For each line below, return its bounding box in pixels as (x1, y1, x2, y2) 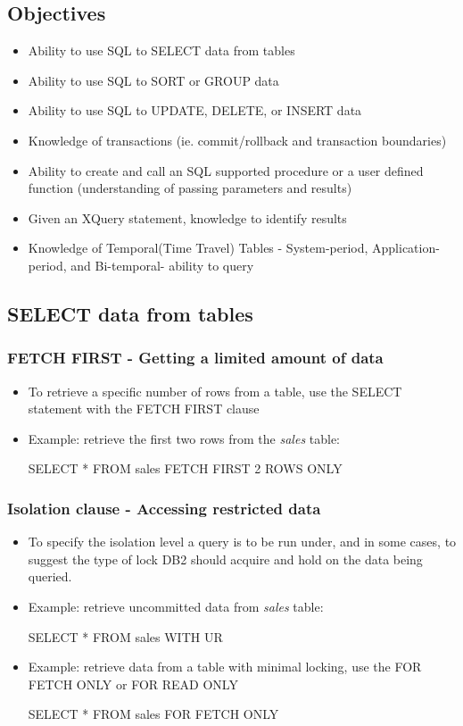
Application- (372, 238, 440, 257)
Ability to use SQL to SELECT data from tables (28, 41, 295, 60)
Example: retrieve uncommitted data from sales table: (28, 597, 324, 615)
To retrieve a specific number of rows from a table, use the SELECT (28, 381, 402, 400)
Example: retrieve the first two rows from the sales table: (28, 429, 341, 447)
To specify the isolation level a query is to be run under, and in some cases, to (28, 532, 457, 551)
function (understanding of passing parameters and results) (28, 179, 352, 197)
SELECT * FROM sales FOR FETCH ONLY (28, 705, 279, 723)
